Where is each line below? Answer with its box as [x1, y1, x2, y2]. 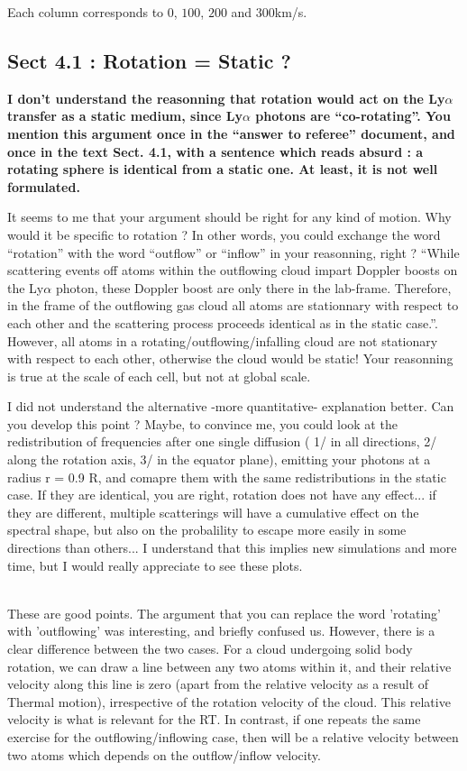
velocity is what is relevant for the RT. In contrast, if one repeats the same [7, 710, 421, 729]
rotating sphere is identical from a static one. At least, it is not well [7, 160, 438, 179]
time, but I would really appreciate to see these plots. [7, 555, 303, 574]
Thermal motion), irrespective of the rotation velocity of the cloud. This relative [7, 692, 451, 711]
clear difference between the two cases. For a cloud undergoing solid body [7, 639, 413, 658]
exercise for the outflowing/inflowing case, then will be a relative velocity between [7, 727, 459, 746]
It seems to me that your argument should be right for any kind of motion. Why [7, 207, 452, 226]
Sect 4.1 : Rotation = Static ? [7, 46, 291, 74]
